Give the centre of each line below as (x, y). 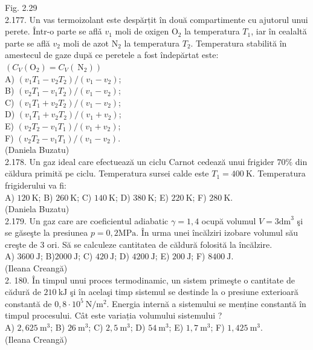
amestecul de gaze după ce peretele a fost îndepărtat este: (112, 55)
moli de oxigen (142, 31)
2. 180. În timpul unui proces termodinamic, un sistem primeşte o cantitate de (150, 280)
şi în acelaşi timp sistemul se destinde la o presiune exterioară (184, 292)
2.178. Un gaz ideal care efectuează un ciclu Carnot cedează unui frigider (140, 161)
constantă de (28, 303)
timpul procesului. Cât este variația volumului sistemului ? (114, 315)
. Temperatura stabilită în (239, 43)
